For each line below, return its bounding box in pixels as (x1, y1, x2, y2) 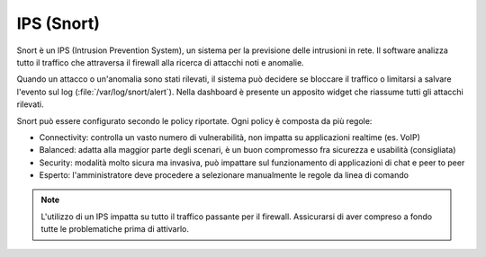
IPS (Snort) (16, 13, 101, 33)
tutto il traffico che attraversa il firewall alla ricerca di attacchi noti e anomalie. (16, 57, 305, 67)
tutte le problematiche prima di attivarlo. (40, 224, 189, 235)
